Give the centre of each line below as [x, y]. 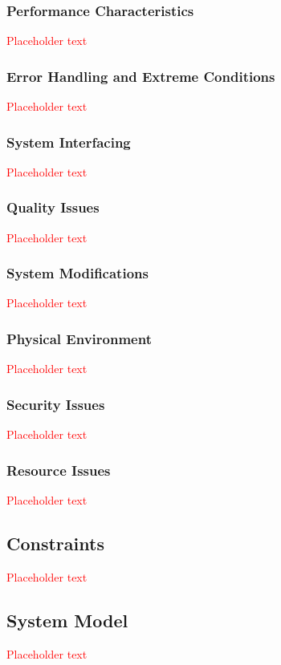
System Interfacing [69, 142]
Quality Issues [53, 207]
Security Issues [56, 404]
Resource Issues [59, 470]
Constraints [55, 543]
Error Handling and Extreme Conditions [141, 76]
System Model [67, 620]
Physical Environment [79, 338]
